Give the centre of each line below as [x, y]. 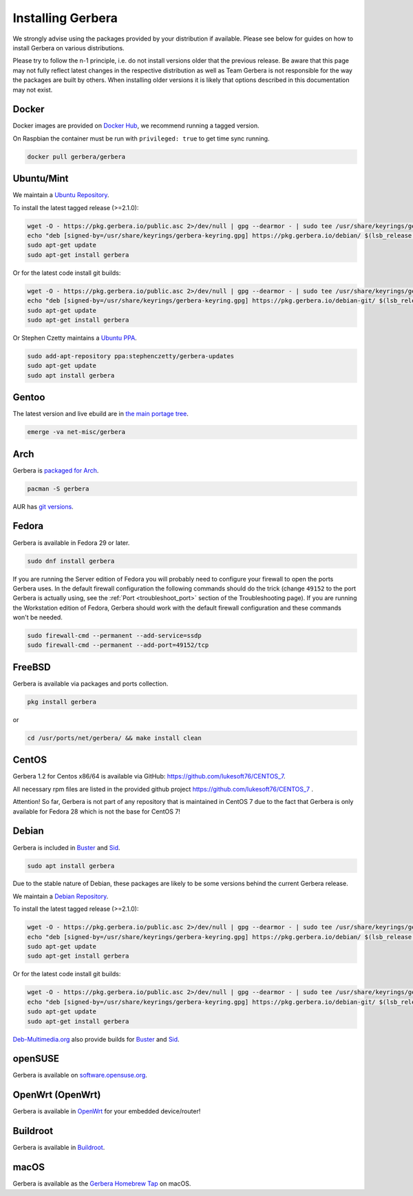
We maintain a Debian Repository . [61, 896]
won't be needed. [38, 617]
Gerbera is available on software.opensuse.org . [80, 1075]
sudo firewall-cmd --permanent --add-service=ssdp [115, 636]
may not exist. [33, 90]
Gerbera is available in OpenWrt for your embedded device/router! [107, 1111]
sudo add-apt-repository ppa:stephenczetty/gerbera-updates [131, 356]
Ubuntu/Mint [41, 179]
